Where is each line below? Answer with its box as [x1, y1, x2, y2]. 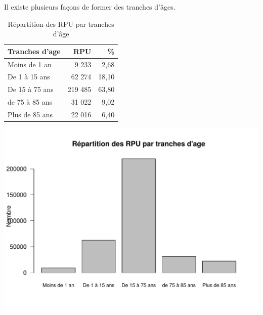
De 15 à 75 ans [8, 84, 54, 95]
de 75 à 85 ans [8, 97, 52, 107]
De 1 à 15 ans [8, 71, 50, 82]
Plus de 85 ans [8, 109, 53, 119]
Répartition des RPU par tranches [8, 18, 114, 29]
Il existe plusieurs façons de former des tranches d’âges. [4, 2, 176, 12]
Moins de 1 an [8, 59, 52, 69]
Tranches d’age [8, 46, 61, 56]
